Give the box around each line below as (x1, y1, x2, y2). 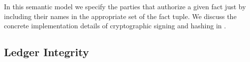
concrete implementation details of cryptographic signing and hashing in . (4, 21, 226, 31)
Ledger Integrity (4, 44, 89, 60)
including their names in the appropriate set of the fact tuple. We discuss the (4, 11, 237, 21)
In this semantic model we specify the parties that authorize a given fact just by (4, 1, 246, 11)
